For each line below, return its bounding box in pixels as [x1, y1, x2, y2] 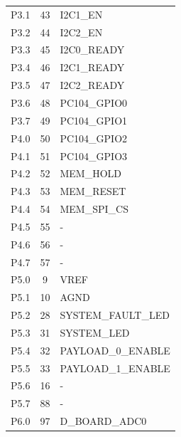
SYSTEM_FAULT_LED [60, 307, 170, 322]
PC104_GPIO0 [60, 95, 128, 110]
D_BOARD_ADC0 [60, 414, 147, 428]
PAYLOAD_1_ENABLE [60, 360, 170, 375]
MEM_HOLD [60, 166, 121, 181]
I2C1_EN [60, 6, 103, 21]
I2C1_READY [60, 60, 125, 75]
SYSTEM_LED [60, 325, 130, 339]
